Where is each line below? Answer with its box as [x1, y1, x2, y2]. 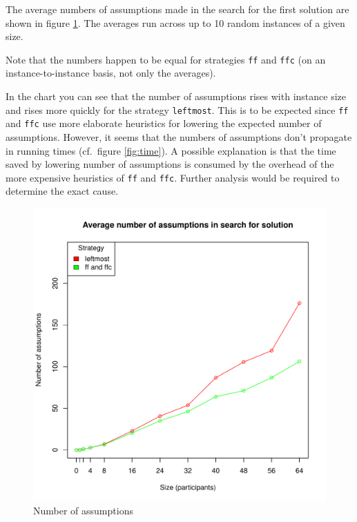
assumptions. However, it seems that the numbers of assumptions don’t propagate [6, 129, 352, 144]
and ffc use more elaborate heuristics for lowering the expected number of [6, 116, 322, 130]
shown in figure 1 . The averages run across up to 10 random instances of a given [6, 15, 345, 30]
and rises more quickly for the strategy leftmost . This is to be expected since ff [6, 102, 349, 117]
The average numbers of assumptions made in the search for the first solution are [6, 2, 349, 16]
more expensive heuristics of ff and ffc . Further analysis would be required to [6, 170, 340, 184]
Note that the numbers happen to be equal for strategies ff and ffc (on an [6, 52, 326, 66]
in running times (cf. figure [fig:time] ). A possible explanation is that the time [6, 143, 336, 157]
